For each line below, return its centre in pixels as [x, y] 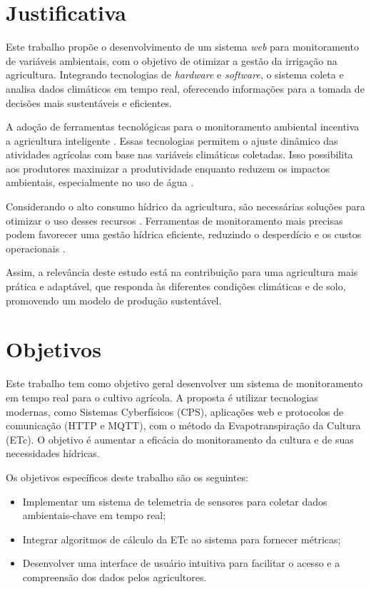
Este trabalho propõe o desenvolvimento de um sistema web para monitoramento [182, 47]
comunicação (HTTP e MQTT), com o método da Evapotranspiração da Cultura [183, 425]
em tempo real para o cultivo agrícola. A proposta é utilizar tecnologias [162, 397]
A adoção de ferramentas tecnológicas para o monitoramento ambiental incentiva [183, 127]
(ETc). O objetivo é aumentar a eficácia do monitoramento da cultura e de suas [180, 439]
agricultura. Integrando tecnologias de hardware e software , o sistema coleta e [175, 75]
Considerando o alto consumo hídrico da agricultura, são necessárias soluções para [185, 206]
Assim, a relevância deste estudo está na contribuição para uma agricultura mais [182, 272]
